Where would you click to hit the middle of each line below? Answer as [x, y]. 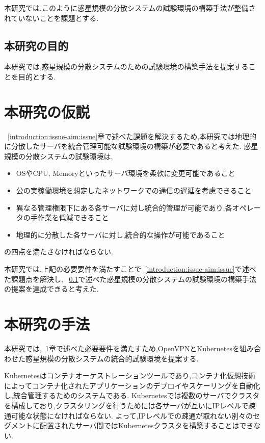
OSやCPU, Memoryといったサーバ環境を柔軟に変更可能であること [126, 173]
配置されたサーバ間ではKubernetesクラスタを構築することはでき [147, 425]
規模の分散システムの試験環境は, [59, 156]
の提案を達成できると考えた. [51, 289]
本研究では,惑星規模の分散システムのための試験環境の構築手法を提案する [126, 67]
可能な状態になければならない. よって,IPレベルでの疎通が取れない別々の [132, 415]
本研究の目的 [36, 45]
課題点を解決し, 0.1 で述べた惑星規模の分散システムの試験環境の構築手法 [134, 279]
